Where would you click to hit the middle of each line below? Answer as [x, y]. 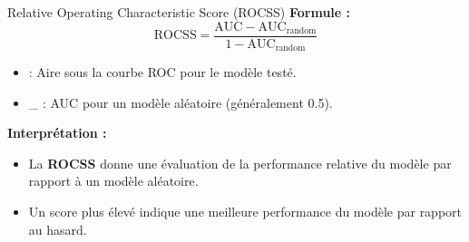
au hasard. [58, 229]
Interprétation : [57, 133]
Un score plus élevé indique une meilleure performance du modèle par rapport [245, 212]
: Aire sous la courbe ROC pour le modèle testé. [162, 72]
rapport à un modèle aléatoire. [113, 181]
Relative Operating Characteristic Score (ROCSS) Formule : [179, 12]
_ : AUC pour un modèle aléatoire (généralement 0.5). [181, 102]
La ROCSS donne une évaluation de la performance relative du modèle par [240, 163]
